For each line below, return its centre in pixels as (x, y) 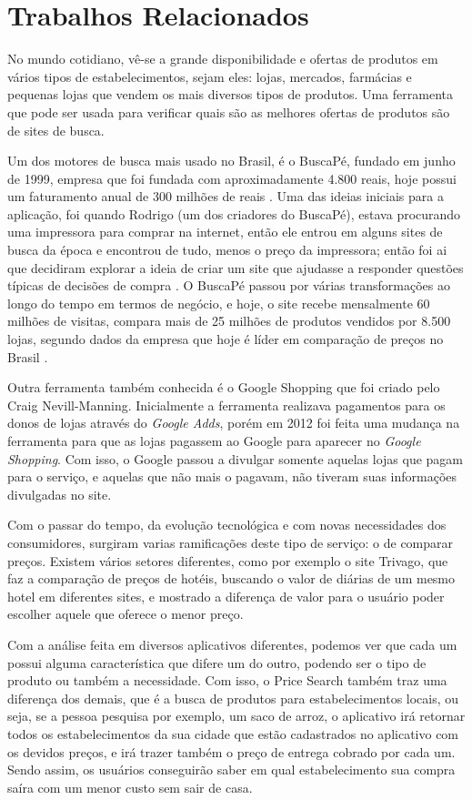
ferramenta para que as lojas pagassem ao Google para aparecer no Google (214, 441)
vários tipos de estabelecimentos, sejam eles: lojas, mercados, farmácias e (210, 76)
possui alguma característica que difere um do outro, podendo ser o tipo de (217, 662)
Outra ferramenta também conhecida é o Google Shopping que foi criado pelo (224, 387)
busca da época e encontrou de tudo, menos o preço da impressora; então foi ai (227, 250)
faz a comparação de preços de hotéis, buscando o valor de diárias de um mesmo (231, 578)
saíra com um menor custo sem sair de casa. (130, 787)
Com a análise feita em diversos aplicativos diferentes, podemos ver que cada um (232, 644)
